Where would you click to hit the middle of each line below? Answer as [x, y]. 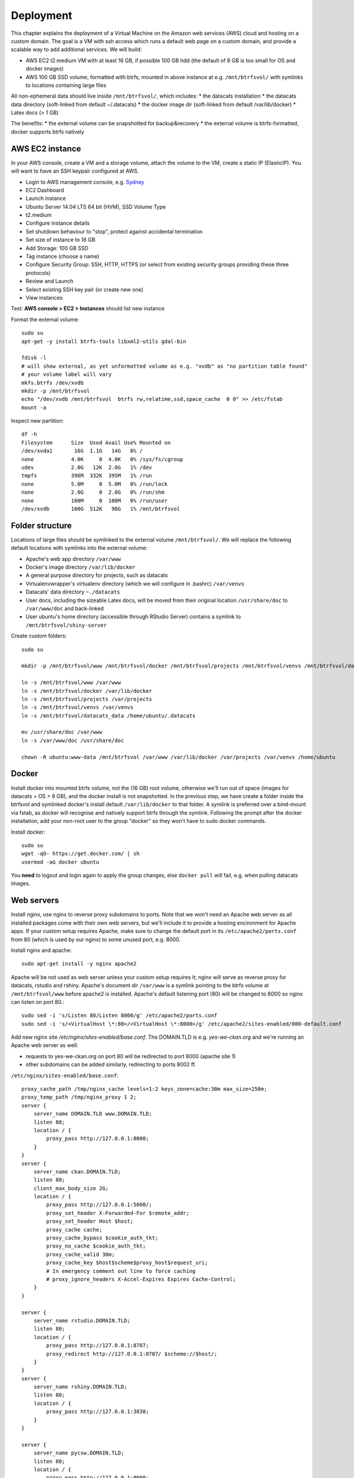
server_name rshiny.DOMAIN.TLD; [80, 1387]
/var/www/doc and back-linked [65, 608]
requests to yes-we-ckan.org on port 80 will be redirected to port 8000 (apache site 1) [131, 1056]
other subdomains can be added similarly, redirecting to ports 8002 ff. [111, 1065]
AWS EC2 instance [46, 149]
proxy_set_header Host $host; [90, 1221]
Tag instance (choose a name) [63, 257]
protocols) [38, 273]
